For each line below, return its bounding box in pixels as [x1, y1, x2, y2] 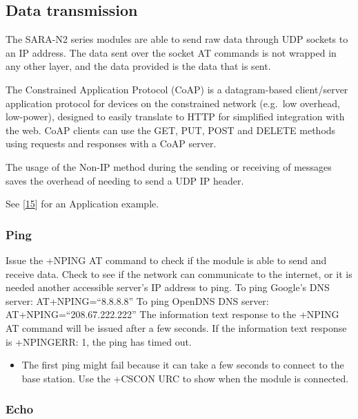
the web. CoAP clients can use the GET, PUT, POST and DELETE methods [6, 122, 336, 137]
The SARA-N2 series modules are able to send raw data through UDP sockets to [6, 32, 348, 46]
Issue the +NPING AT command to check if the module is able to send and [6, 252, 327, 267]
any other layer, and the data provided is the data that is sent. [6, 59, 271, 73]
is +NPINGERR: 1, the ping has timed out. [6, 334, 192, 348]
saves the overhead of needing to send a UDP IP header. [6, 173, 244, 187]
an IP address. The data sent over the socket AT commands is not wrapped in [6, 45, 337, 59]
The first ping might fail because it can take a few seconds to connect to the [21, 357, 344, 372]
